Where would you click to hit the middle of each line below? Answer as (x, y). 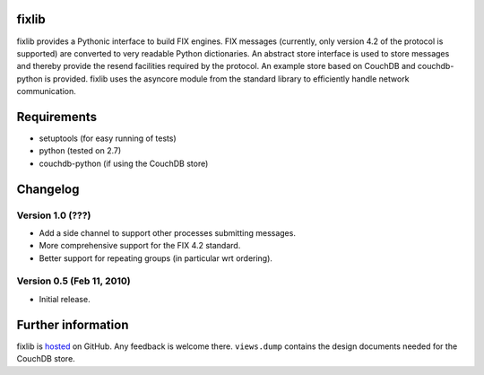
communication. (46, 92)
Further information (73, 324)
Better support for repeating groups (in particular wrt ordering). (156, 258)
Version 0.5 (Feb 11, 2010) (74, 281)
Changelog (48, 189)
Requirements (57, 117)
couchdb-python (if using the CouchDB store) (124, 163)
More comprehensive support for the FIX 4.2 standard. (140, 246)
